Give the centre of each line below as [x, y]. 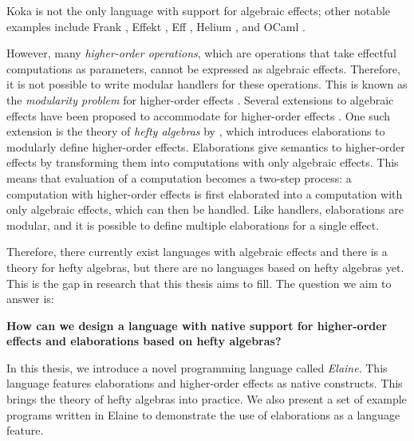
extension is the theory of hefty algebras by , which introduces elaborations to [196, 131]
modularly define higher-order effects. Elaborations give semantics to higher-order [206, 146]
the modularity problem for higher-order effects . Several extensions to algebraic [200, 99]
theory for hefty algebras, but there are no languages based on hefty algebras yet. [205, 267]
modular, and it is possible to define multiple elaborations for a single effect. [193, 224]
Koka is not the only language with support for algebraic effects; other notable [199, 10]
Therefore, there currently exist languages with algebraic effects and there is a [197, 252]
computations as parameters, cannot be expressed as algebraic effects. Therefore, [203, 68]
